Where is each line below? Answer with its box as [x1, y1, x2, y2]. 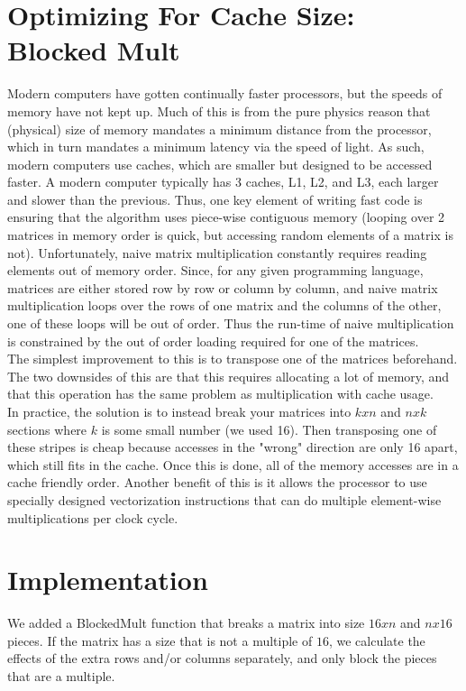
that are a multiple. [7, 667, 115, 686]
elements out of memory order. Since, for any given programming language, [7, 261, 424, 280]
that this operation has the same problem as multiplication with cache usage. [7, 384, 434, 403]
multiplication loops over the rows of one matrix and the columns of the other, [7, 296, 442, 315]
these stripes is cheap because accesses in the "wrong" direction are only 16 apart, [7, 438, 458, 456]
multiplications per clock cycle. [7, 508, 178, 527]
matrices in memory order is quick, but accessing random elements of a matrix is [7, 226, 453, 244]
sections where [7, 419, 87, 438]
